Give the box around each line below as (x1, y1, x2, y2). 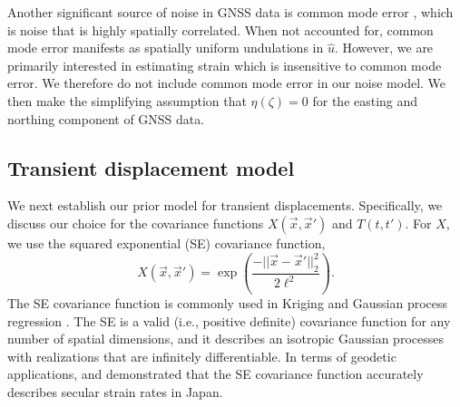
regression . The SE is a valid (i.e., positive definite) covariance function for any (7, 311, 451, 330)
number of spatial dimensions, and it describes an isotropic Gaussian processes (7, 329, 444, 348)
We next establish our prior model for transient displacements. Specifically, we (7, 196, 443, 215)
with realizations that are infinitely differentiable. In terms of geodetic (7, 346, 396, 365)
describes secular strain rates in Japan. (7, 383, 223, 402)
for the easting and (312, 91, 418, 110)
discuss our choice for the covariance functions (7, 213, 264, 232)
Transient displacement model (7, 153, 295, 181)
